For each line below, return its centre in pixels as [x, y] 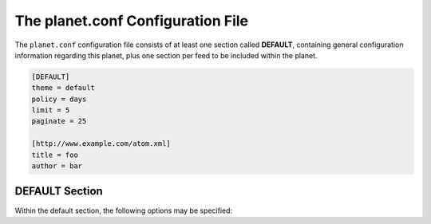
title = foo [55, 155]
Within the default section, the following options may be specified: [124, 210]
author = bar [57, 166]
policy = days [59, 99]
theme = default [63, 88]
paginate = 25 [59, 121]
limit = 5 [51, 110]
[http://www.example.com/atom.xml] [101, 144]
